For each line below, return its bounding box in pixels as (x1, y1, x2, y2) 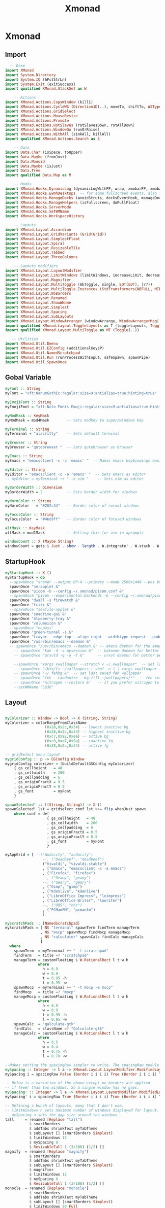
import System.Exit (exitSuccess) (5, 82, 76, 87)
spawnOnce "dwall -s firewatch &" (9, 598, 80, 603)
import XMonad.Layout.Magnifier (5, 277, 71, 282)
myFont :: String (5, 386, 41, 391)
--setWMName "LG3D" (14, 685, 54, 690)
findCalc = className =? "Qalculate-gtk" (14, 1026, 105, 1031)
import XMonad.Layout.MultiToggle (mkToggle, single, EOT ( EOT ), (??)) (5, 282, 153, 287)
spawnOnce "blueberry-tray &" (9, 616, 71, 621)
